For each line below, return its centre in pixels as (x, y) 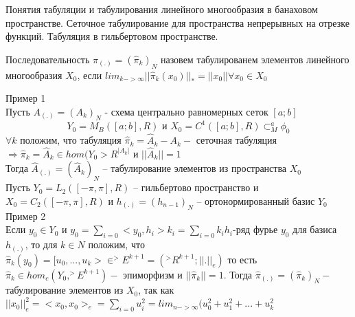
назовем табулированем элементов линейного (255, 59)
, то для (41, 244)
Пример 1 (26, 98)
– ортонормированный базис (256, 200)
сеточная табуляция (237, 140)
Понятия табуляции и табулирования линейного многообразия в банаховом (162, 9)
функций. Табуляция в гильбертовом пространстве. (112, 36)
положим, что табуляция (71, 140)
